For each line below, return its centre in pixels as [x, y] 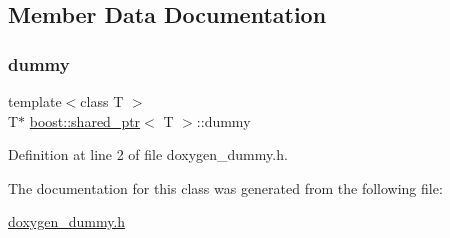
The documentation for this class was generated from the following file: [225, 187]
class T [102, 101]
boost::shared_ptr [85, 120]
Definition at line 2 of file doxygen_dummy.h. [148, 154]
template [35, 101]
